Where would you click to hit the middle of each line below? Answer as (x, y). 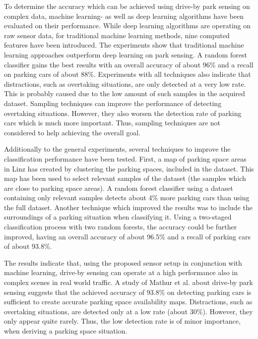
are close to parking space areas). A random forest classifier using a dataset (119, 188)
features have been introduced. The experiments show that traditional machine (124, 45)
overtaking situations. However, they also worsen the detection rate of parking (123, 113)
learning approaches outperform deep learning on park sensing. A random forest (126, 54)
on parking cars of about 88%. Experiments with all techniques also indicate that (128, 74)
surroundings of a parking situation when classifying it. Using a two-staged (118, 217)
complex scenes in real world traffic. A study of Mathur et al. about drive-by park (129, 282)
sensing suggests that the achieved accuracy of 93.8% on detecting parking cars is (128, 292)
